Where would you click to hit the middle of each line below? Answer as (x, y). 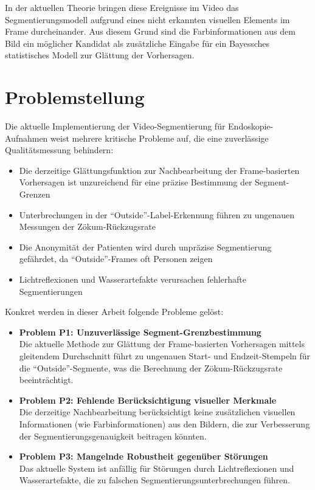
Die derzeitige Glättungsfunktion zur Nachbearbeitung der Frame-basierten (159, 170)
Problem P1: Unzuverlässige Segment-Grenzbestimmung (140, 332)
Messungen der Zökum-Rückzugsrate (87, 226)
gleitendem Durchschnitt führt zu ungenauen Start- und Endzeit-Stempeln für (165, 356)
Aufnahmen (26, 138)
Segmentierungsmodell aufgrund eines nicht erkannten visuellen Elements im (147, 19)
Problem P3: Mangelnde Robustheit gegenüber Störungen (144, 456)
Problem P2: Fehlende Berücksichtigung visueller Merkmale (148, 400)
